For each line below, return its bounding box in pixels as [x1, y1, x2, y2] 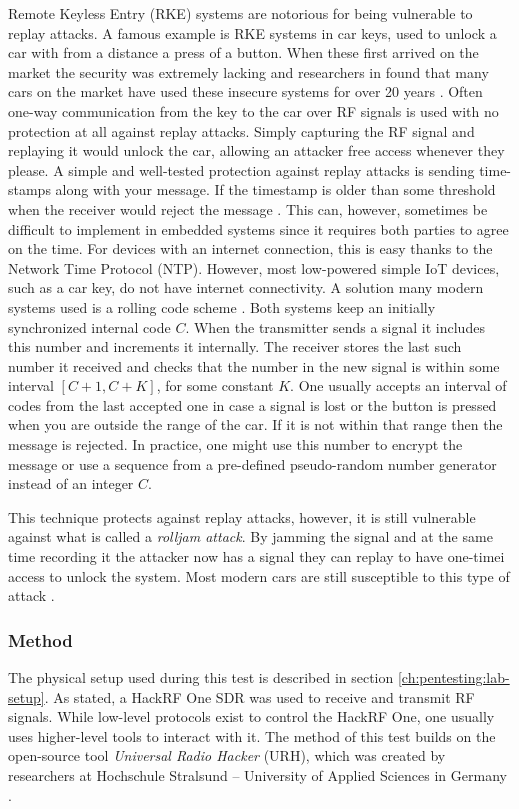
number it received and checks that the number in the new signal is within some [8, 355, 500, 376]
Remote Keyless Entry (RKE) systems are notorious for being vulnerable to [8, 3, 473, 23]
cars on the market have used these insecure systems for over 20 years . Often [8, 81, 483, 102]
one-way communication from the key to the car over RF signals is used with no [8, 100, 499, 121]
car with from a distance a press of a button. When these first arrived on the [8, 42, 479, 63]
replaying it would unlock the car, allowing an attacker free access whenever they [8, 140, 505, 161]
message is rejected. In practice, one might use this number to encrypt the [8, 434, 463, 455]
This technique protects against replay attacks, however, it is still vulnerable [8, 506, 476, 527]
